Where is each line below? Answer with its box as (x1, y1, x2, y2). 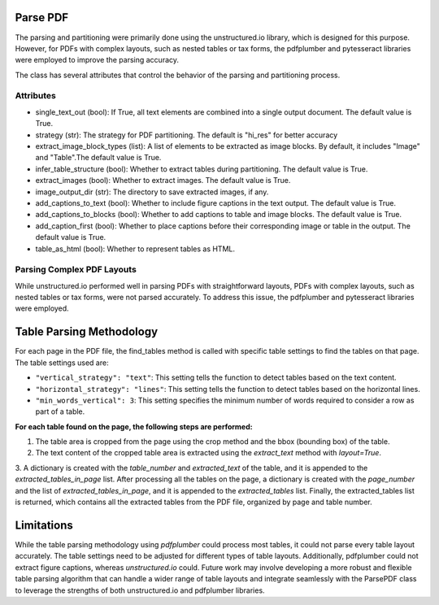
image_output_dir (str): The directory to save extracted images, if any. (35, 187, 269, 197)
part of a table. (35, 407, 85, 416)
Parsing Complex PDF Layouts (15, 264, 137, 276)
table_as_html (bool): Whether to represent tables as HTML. (35, 244, 236, 254)
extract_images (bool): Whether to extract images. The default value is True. (35, 176, 291, 185)
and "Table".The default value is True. (35, 153, 162, 163)
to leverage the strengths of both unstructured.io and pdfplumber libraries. (15, 585, 265, 595)
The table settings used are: (15, 358, 109, 368)
